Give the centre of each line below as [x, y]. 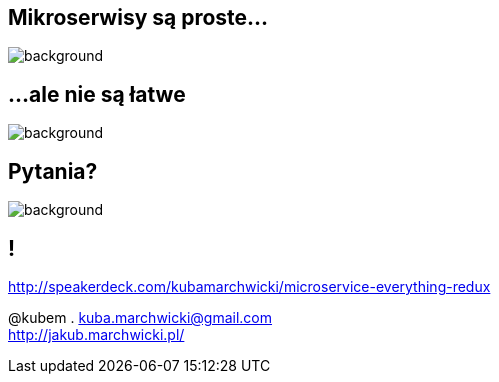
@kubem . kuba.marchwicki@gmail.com [140, 317]
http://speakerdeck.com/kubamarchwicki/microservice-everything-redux [249, 286]
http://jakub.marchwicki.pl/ [96, 334]
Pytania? [53, 171]
